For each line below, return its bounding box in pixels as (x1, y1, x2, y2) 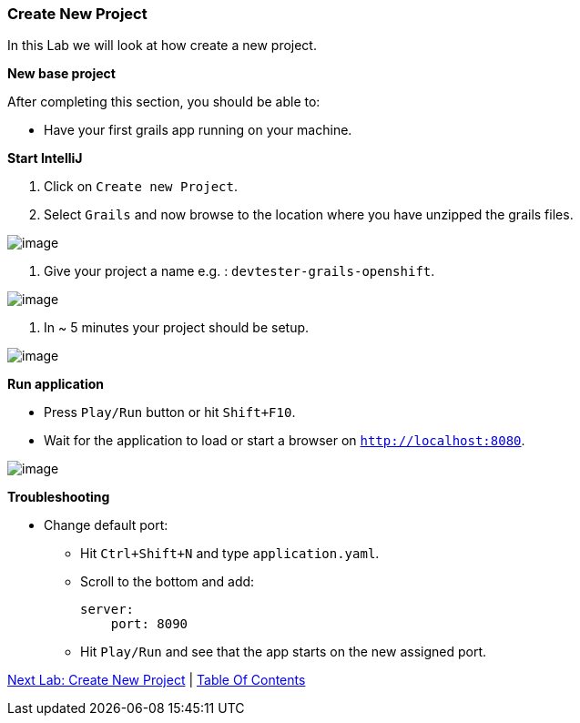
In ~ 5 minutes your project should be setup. (44, 320, 310, 336)
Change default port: (44, 517, 168, 534)
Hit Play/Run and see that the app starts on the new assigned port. (80, 644, 487, 660)
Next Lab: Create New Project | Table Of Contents (7, 672, 306, 688)
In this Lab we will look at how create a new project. (7, 37, 317, 54)
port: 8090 (110, 616, 188, 632)
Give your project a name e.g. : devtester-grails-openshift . (44, 263, 435, 280)
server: (80, 602, 135, 617)
